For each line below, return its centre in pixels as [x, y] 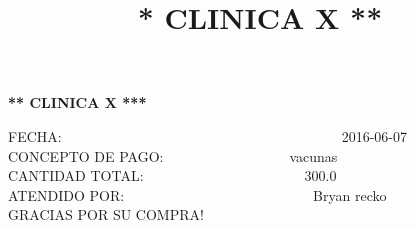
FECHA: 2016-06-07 [207, 135]
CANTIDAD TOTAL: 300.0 [172, 175]
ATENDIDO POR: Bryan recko [197, 194]
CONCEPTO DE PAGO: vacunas [173, 155]
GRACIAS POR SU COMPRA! [106, 214]
